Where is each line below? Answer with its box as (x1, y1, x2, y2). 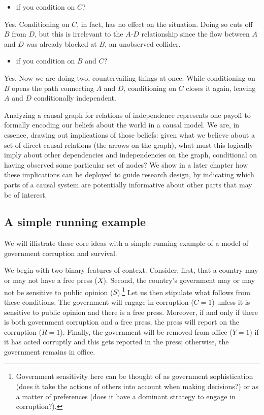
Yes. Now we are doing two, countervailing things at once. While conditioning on (4, 72, 255, 83)
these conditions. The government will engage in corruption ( (4, 296, 194, 307)
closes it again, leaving (186, 82, 256, 93)
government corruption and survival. (4, 247, 117, 258)
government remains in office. (4, 346, 95, 357)
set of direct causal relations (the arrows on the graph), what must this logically (4, 139, 253, 150)
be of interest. (4, 189, 47, 200)
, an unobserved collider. (105, 38, 181, 49)
